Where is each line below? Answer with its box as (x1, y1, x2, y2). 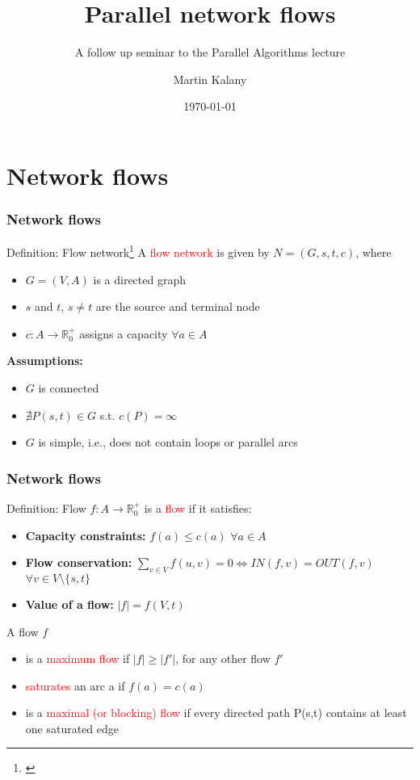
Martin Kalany (173, 70, 247, 87)
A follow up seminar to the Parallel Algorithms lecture (74, 44, 346, 61)
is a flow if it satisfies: (144, 499, 252, 516)
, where (355, 243, 392, 260)
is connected (38, 379, 99, 396)
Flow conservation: (25, 554, 132, 571)
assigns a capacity (79, 325, 168, 342)
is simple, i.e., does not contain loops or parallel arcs (38, 434, 298, 451)
